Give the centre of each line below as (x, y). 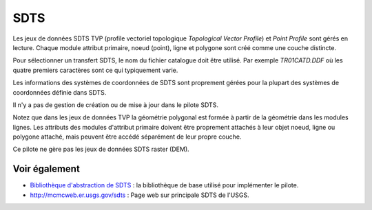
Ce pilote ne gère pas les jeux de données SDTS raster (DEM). (101, 149)
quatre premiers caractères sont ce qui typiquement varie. (95, 70)
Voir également (46, 169)
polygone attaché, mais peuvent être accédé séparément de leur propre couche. (127, 137)
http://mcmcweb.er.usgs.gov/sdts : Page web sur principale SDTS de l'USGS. (139, 195)
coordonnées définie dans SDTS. (60, 92)
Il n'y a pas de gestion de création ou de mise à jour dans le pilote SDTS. (115, 105)
